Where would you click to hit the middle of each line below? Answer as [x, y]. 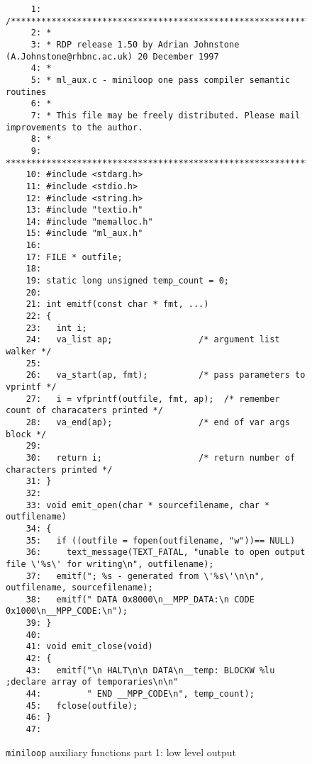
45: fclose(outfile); [82, 706]
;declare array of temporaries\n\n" [92, 682]
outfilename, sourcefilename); [79, 588]
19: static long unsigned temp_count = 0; [127, 281]
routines [26, 92]
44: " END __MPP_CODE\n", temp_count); [140, 694]
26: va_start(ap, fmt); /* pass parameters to [166, 375]
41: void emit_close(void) [89, 647]
